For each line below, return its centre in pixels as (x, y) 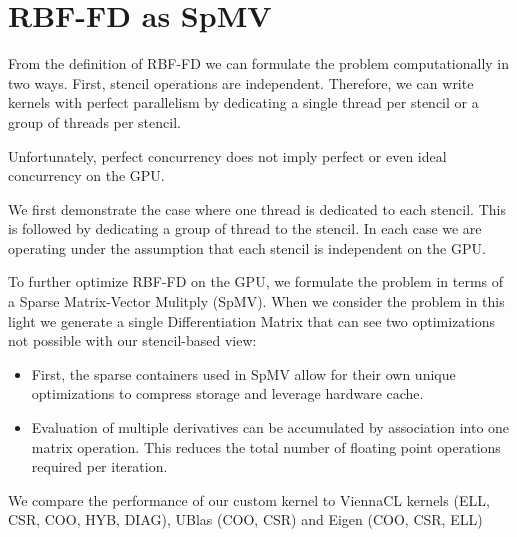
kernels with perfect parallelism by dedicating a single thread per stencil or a (243, 102)
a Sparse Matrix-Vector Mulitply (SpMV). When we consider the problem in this (256, 301)
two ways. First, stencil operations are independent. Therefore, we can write (241, 82)
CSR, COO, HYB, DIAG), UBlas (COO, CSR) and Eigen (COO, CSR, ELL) (245, 519)
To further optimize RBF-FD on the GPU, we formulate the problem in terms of (256, 281)
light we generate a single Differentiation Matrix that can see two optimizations (252, 320)
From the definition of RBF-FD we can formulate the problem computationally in (259, 63)
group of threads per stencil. (94, 121)
